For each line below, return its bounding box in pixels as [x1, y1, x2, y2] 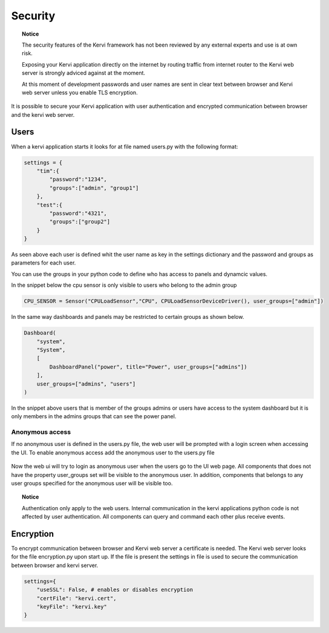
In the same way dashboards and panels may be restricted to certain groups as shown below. [11, 313, 244, 321]
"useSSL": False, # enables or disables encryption [36, 586, 194, 593]
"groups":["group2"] [49, 218, 111, 225]
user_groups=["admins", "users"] [36, 380, 136, 387]
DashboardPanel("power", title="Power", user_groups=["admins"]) [49, 363, 247, 370]
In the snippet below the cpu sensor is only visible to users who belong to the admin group [11, 281, 237, 289]
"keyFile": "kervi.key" [36, 603, 107, 611]
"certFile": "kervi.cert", [36, 595, 117, 602]
